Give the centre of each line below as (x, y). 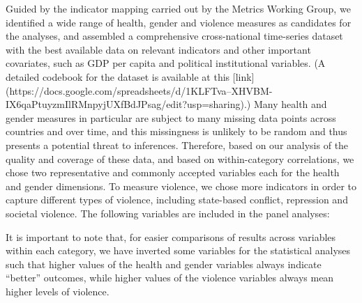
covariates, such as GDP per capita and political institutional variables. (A (166, 63)
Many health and (290, 104)
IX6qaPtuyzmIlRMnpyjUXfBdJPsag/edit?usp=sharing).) (128, 104)
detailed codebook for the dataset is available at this (118, 76)
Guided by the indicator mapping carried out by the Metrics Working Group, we (178, 8)
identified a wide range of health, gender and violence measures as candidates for (179, 22)
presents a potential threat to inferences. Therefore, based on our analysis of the (177, 145)
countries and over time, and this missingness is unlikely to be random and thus (176, 131)
